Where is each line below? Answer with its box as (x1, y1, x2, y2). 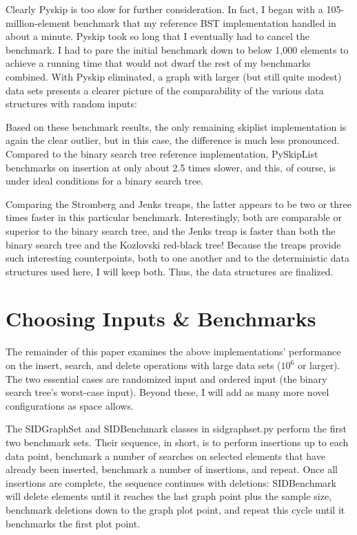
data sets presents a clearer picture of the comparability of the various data (6, 83, 324, 97)
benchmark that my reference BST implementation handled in (73, 15, 336, 30)
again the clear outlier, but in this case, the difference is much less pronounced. (6, 133, 340, 147)
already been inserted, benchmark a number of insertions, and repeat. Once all (6, 462, 338, 476)
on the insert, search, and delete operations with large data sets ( (6, 358, 281, 372)
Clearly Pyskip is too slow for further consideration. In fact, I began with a (6, 2, 323, 16)
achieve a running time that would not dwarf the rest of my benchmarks (6, 56, 311, 70)
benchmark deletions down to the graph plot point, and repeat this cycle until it (6, 502, 345, 516)
